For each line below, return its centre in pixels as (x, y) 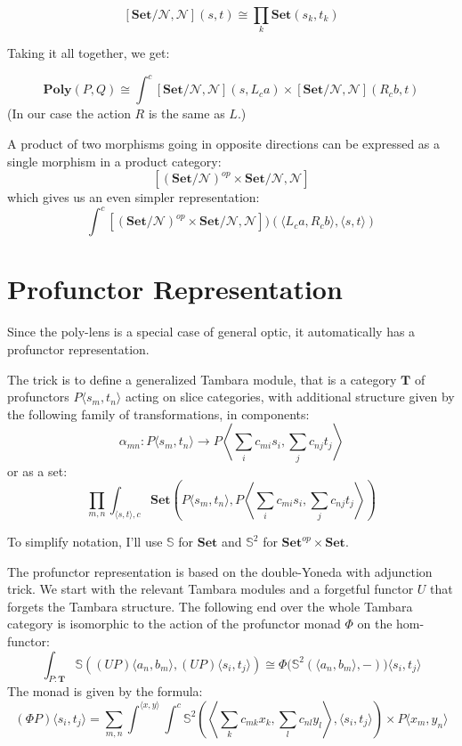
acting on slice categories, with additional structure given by (290, 397)
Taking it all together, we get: (89, 53)
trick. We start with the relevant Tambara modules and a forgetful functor (211, 589)
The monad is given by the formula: (105, 691)
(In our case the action (69, 114)
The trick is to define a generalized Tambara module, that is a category (202, 379)
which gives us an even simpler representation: (134, 197)
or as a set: (37, 470)
